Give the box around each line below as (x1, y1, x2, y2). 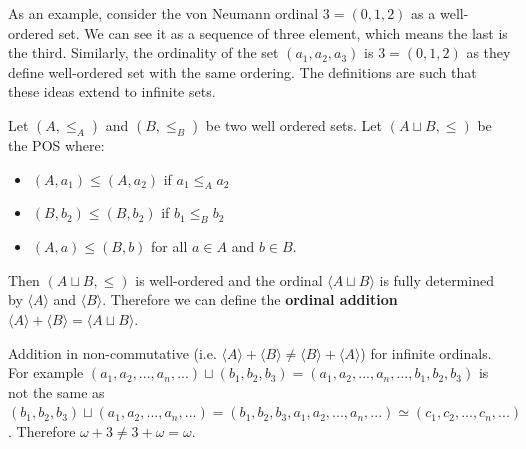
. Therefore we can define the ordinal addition (102, 289, 398, 310)
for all (151, 236, 188, 257)
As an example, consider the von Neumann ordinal (8, 3, 319, 23)
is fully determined (379, 269, 494, 290)
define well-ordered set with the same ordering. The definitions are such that (8, 61, 477, 82)
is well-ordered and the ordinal (135, 269, 323, 290)
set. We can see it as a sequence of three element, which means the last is (58, 22, 508, 43)
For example (8, 362, 84, 383)
